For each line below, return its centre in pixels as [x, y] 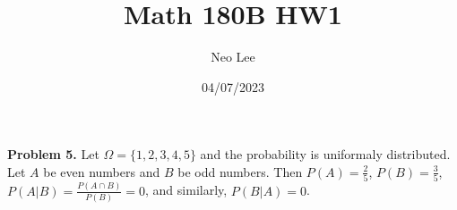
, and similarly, [186, 190]
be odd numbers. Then [240, 171]
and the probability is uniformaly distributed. [325, 154]
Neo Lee [233, 57]
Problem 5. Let [53, 154]
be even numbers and [102, 171]
